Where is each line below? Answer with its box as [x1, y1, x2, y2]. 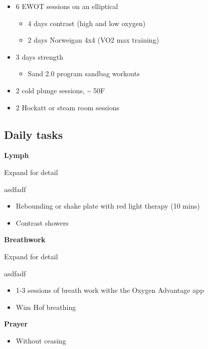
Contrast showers [16, 217, 69, 228]
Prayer [4, 318, 28, 329]
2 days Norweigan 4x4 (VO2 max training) [28, 35, 159, 45]
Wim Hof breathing [16, 301, 76, 312]
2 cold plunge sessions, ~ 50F [16, 85, 105, 95]
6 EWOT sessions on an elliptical [16, 1, 118, 11]
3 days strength [16, 51, 64, 62]
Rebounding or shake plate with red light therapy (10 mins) [16, 201, 200, 211]
